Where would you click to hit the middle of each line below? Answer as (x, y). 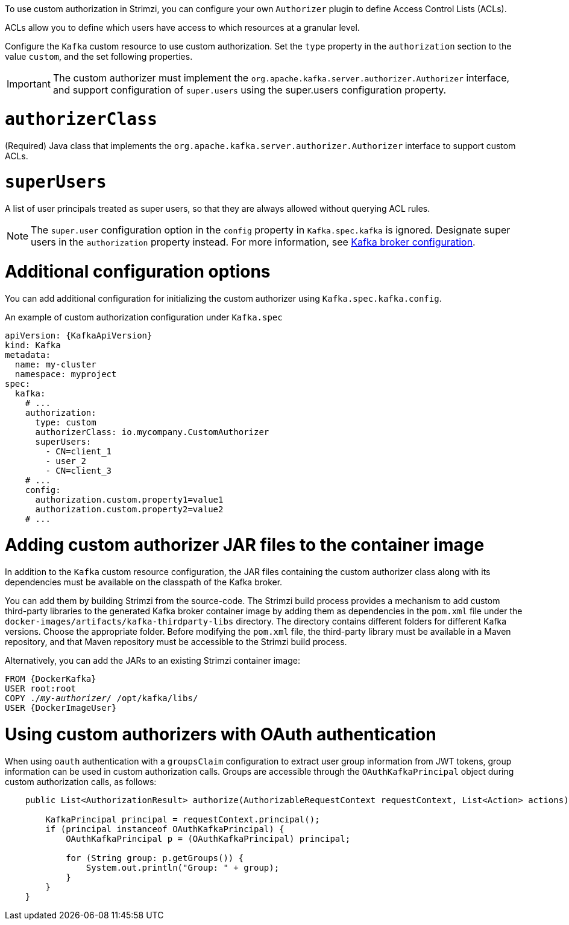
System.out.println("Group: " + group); (183, 867)
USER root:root (41, 688)
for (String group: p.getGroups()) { (155, 858)
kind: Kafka (33, 345)
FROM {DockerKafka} (51, 679)
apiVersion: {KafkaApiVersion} (79, 335)
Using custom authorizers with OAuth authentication (221, 734)
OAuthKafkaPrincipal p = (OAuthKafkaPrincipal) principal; (208, 838)
